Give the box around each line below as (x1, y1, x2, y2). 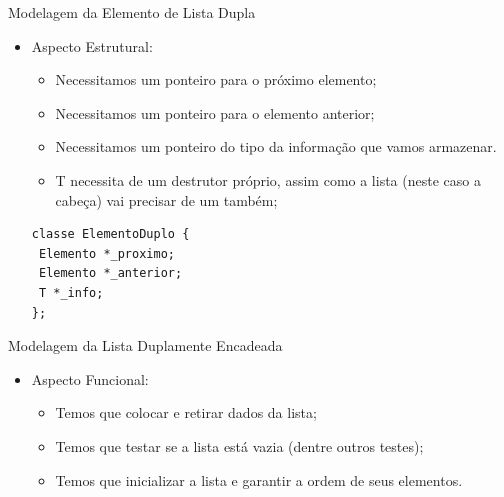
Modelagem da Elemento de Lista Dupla (8, 2, 256, 22)
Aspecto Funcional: (31, 368, 149, 389)
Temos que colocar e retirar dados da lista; (55, 402, 317, 423)
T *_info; (38, 285, 104, 300)
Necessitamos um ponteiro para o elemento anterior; (55, 102, 375, 123)
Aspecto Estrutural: (31, 35, 153, 56)
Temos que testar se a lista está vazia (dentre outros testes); (55, 435, 424, 456)
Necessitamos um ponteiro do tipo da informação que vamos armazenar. (55, 136, 497, 157)
